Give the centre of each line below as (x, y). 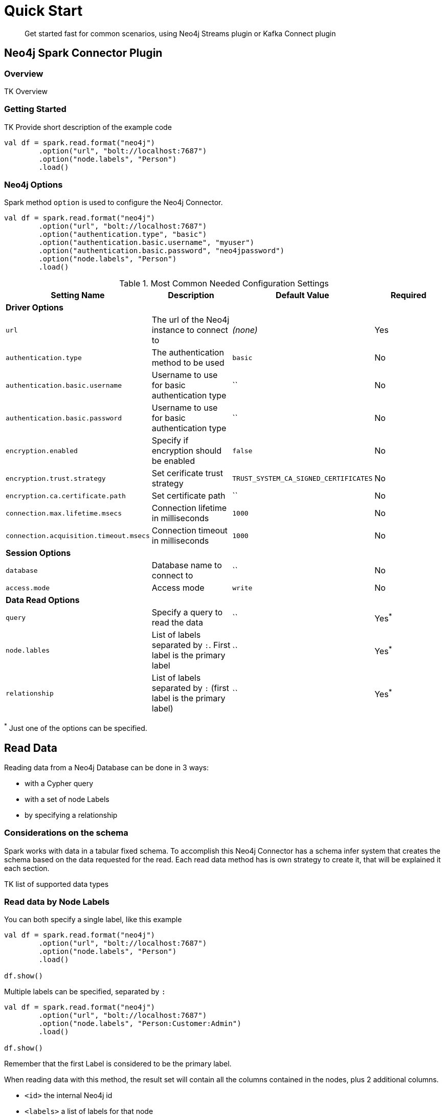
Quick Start (43, 11)
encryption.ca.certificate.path (66, 496)
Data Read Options (43, 600)
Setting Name (78, 295)
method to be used (188, 363)
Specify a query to (187, 612)
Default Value (302, 295)
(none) (245, 330)
